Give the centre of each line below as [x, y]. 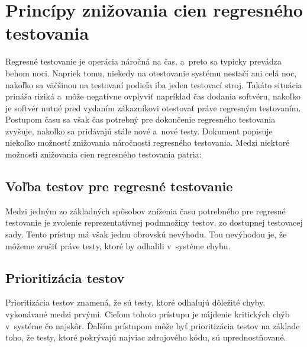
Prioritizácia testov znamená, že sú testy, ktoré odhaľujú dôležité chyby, [135, 302]
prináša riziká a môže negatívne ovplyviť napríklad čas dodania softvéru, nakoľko [153, 96]
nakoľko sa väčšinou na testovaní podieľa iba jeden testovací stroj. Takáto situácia [154, 84]
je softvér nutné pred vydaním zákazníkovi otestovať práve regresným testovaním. [153, 107]
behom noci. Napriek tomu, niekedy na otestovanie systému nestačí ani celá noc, [151, 73]
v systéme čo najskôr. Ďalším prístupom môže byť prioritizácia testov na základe [153, 325]
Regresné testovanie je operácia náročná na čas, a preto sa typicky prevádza [143, 61]
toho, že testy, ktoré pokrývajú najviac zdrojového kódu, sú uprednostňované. [146, 337]
